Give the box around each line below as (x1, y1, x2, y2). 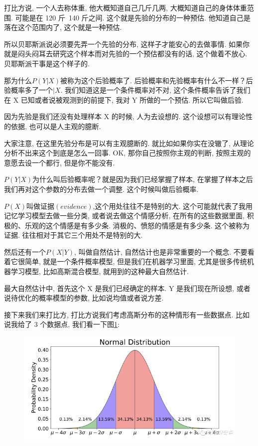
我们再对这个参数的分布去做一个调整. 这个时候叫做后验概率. (4, 183, 199, 194)
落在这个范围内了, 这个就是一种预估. (4, 22, 122, 32)
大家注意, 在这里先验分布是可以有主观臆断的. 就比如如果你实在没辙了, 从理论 (4, 138, 254, 148)
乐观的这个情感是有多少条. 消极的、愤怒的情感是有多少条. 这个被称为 (24, 220, 250, 230)
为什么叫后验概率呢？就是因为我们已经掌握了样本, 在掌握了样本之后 (32, 174, 253, 184)
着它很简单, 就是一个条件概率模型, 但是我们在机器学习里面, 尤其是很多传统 (4, 256, 247, 267)
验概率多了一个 (4, 85, 53, 95)
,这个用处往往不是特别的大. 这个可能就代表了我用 (93, 200, 253, 211)
